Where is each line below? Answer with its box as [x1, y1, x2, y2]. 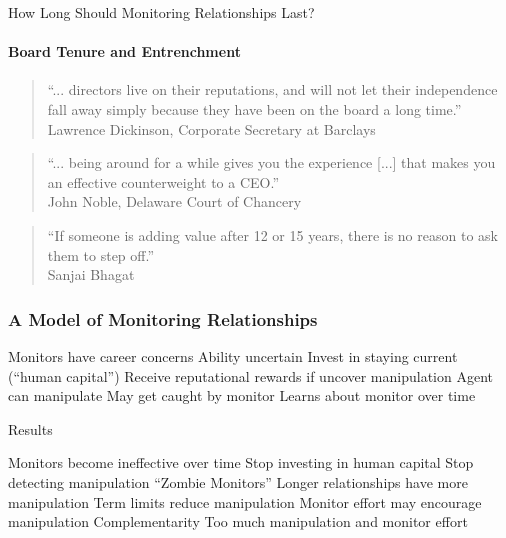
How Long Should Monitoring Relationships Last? [8, 2, 315, 22]
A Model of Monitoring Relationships [8, 306, 318, 331]
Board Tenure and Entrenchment [8, 41, 241, 62]
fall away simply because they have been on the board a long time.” [47, 98, 462, 119]
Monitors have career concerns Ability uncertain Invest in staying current [8, 345, 458, 366]
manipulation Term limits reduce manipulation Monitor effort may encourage [8, 491, 482, 512]
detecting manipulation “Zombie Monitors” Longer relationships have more [8, 471, 468, 492]
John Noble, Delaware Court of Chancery [47, 191, 302, 212]
